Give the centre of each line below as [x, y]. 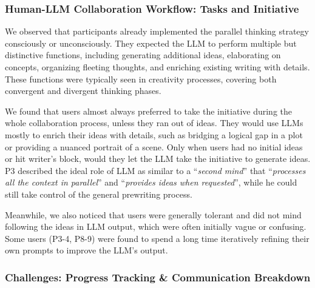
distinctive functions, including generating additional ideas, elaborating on [143, 55]
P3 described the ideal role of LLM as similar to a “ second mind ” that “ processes [155, 170]
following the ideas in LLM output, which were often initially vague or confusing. [156, 226]
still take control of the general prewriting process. [99, 194]
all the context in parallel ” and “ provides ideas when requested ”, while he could [151, 182]
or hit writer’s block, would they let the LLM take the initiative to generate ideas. [158, 159]
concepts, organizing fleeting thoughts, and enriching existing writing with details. [157, 67]
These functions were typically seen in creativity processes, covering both [141, 79]
